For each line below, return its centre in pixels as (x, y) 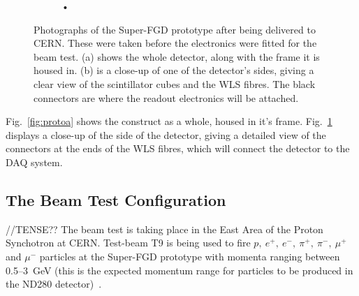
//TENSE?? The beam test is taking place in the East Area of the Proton (164, 229)
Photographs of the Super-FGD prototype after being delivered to (175, 29)
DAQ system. (34, 162)
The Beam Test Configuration (116, 199)
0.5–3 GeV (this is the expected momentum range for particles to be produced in (179, 270)
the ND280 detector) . (54, 284)
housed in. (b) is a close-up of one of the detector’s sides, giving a (174, 70)
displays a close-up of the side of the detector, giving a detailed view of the (166, 134)
